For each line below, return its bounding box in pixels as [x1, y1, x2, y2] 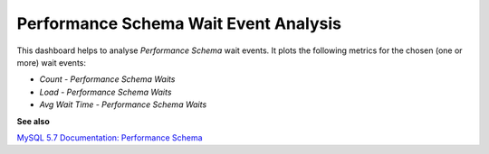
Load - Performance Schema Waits [39, 86, 172, 97]
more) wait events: [16, 57, 86, 68]
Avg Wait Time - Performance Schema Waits [39, 99, 207, 110]
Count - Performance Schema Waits [39, 74, 176, 85]
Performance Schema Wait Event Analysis [16, 14, 341, 33]
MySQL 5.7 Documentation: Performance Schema [16, 131, 203, 143]
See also [16, 115, 50, 126]
